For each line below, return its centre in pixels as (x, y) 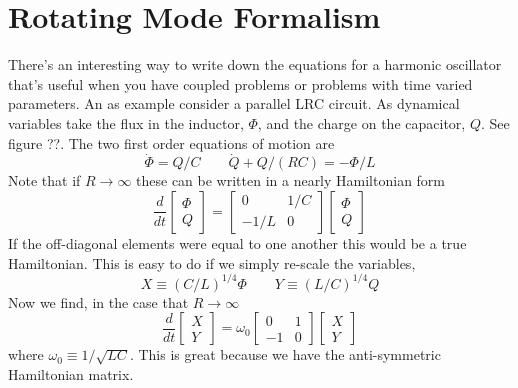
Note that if (44, 180)
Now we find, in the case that (98, 301)
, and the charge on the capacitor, (361, 122)
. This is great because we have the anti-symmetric (285, 354)
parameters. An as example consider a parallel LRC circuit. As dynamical (234, 103)
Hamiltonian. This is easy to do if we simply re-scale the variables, (212, 262)
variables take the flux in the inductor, (126, 122)
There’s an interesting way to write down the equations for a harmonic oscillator (255, 64)
